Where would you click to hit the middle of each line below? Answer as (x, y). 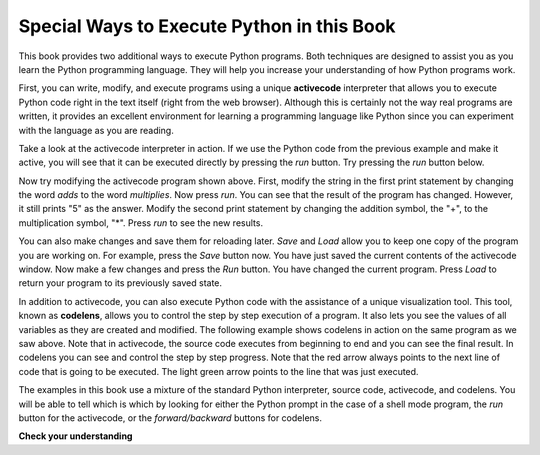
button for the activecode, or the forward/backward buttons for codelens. (170, 417)
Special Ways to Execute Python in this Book (207, 26)
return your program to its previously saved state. (120, 283)
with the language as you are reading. (96, 130)
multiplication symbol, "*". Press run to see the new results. (141, 222)
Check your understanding (75, 436)
